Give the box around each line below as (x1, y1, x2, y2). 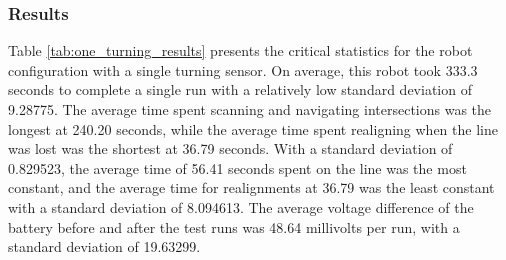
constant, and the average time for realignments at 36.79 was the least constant (8, 177, 495, 198)
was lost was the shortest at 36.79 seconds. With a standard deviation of (8, 138, 453, 159)
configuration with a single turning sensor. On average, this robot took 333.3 (8, 59, 478, 80)
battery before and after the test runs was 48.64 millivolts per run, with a (8, 216, 460, 237)
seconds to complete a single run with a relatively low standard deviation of (8, 79, 472, 100)
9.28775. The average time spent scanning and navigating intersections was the (8, 99, 492, 119)
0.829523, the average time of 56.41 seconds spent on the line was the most (8, 157, 467, 178)
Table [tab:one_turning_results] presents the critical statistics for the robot (8, 40, 473, 61)
